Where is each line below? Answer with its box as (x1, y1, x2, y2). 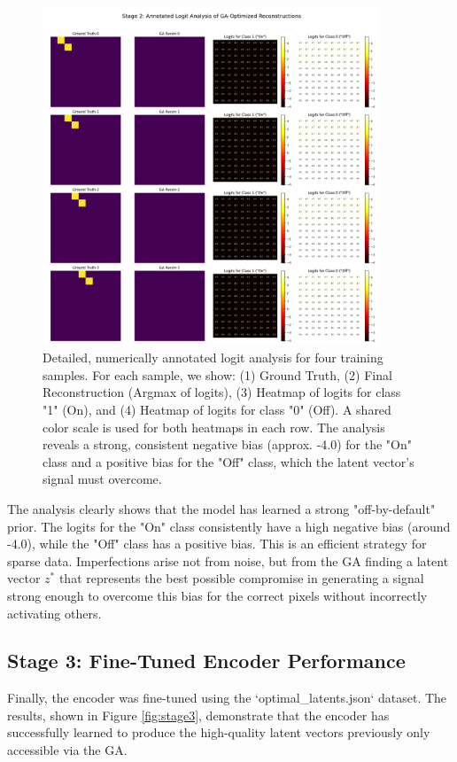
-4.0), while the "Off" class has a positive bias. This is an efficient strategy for (7, 534, 427, 553)
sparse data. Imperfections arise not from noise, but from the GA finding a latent (7, 551, 449, 570)
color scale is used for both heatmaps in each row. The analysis (43, 417, 385, 436)
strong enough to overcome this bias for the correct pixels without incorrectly (7, 586, 428, 604)
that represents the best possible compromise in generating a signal (58, 569, 424, 587)
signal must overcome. (43, 470, 162, 488)
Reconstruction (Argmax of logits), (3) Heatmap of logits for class (43, 383, 401, 401)
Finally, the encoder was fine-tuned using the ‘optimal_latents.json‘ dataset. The (7, 688, 447, 707)
